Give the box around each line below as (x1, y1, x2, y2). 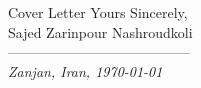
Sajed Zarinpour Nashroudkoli (8, 21, 193, 42)
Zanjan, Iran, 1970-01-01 (8, 60, 163, 81)
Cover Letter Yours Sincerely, (8, 2, 188, 22)
